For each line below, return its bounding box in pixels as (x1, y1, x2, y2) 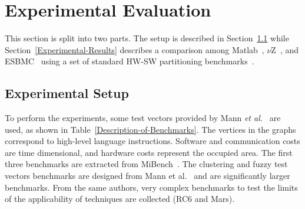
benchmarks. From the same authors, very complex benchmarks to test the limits (5, 181, 298, 193)
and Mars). (194, 192, 235, 205)
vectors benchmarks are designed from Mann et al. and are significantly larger (5, 169, 290, 182)
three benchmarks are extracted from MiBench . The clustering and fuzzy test (5, 158, 288, 170)
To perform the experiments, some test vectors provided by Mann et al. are (5, 112, 281, 124)
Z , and (271, 43, 299, 55)
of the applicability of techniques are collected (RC (5, 192, 188, 205)
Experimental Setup (5, 84, 129, 102)
